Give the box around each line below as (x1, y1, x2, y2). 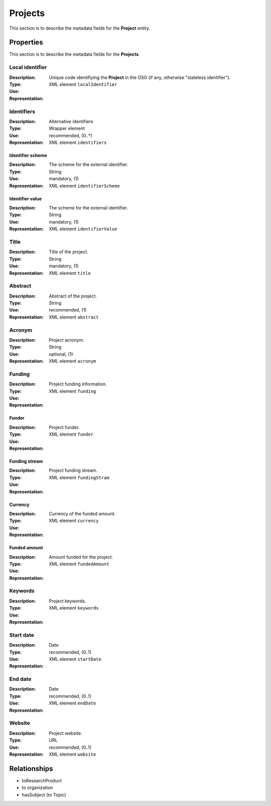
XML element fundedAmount (49, 561, 110, 567)
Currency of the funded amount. (49, 511, 116, 517)
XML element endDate (49, 700, 96, 706)
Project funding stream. (49, 467, 98, 473)
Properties (9, 38, 43, 47)
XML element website (49, 751, 96, 757)
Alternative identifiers (49, 118, 93, 124)
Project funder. (49, 424, 80, 430)
